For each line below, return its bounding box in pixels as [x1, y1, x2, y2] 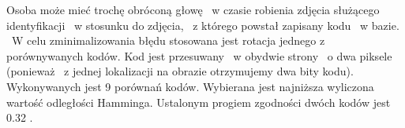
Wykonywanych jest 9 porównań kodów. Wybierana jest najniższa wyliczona [6, 78, 374, 94]
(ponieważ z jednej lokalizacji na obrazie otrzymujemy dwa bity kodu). [6, 63, 354, 79]
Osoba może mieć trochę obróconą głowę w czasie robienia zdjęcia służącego [6, 2, 380, 17]
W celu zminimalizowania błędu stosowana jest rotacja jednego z [11, 32, 325, 49]
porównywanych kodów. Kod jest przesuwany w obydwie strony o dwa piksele [6, 47, 392, 64]
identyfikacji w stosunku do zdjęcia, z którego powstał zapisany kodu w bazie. [6, 16, 399, 33]
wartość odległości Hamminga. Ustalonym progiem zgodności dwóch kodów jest [6, 93, 391, 110]
